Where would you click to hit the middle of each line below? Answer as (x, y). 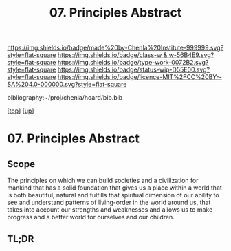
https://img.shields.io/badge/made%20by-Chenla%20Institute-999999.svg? (115, 48)
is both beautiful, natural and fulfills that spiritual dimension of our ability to (113, 195)
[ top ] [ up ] (21, 111)
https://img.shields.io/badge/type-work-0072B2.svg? (133, 63)
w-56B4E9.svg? (191, 55)
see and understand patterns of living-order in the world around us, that (109, 203)
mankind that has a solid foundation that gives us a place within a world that (114, 188)
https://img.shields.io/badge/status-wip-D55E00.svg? (134, 69)
